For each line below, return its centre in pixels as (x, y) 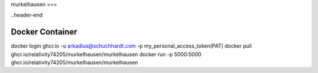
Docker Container (44, 32)
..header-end (27, 15)
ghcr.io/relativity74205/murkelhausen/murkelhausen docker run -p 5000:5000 (106, 54)
